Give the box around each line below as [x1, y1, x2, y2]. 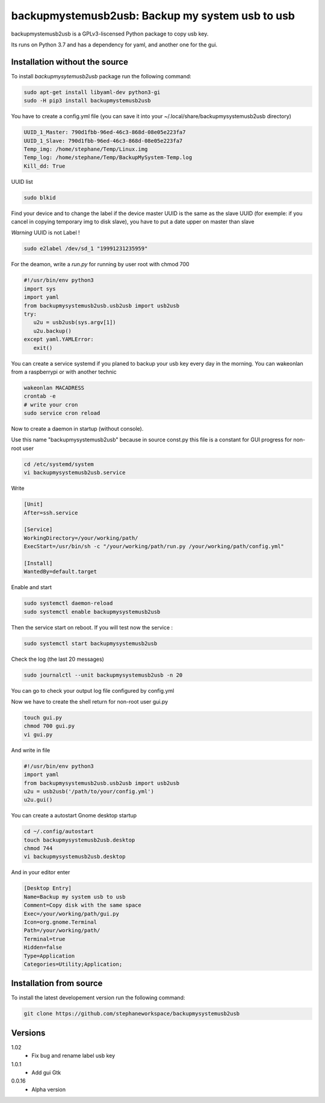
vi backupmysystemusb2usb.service [23, 469, 126, 476]
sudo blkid [23, 194, 56, 201]
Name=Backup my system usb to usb [23, 893, 126, 900]
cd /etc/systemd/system [23, 461, 94, 467]
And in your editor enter [11, 869, 70, 876]
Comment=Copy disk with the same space [23, 902, 141, 909]
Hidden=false [23, 944, 63, 951]
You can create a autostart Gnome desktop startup [11, 812, 137, 819]
